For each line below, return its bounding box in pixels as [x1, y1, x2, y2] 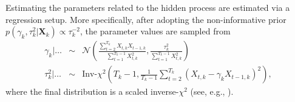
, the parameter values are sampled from [80, 25, 231, 37]
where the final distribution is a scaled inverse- [5, 85, 179, 98]
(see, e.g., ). [190, 85, 234, 98]
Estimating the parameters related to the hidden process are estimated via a [5, 1, 290, 13]
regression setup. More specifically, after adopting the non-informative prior [5, 13, 287, 25]
